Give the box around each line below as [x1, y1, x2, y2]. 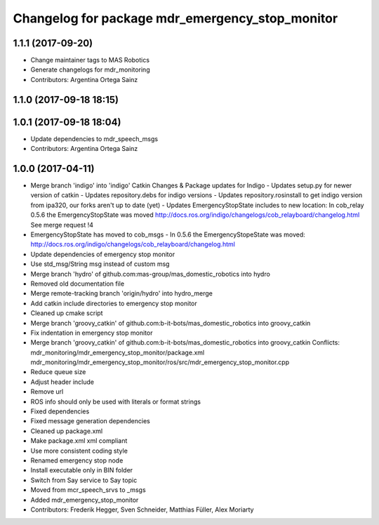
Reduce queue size [30, 368, 86, 376]
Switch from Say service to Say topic [30, 476, 138, 484]
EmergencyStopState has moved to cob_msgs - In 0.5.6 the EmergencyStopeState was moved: [30, 230, 305, 239]
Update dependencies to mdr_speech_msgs [30, 134, 158, 143]
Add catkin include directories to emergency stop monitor [30, 299, 198, 307]
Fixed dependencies [30, 407, 90, 416]
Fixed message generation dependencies [30, 417, 150, 425]
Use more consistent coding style [30, 446, 128, 455]
